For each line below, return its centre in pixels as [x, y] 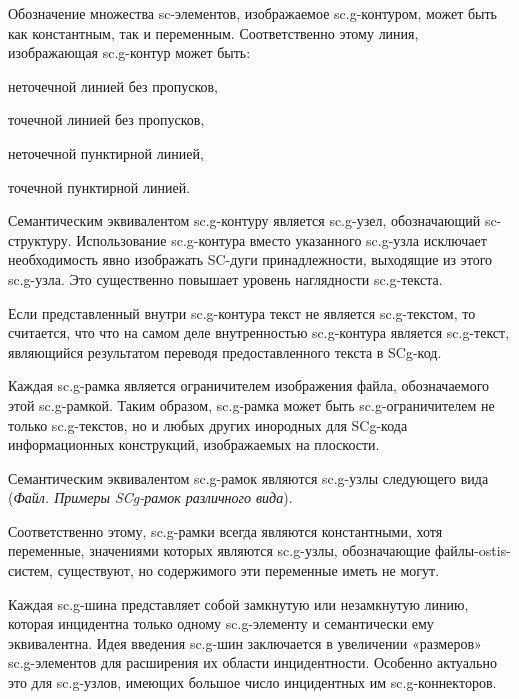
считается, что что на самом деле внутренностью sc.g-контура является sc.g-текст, [259, 332]
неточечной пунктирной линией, [106, 152]
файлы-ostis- [473, 550]
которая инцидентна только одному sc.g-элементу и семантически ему [221, 623]
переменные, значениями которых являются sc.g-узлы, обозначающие [219, 550]
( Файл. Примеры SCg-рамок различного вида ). [150, 497]
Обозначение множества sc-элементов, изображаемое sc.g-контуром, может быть [252, 13]
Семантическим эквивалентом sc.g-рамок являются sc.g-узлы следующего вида [248, 477]
